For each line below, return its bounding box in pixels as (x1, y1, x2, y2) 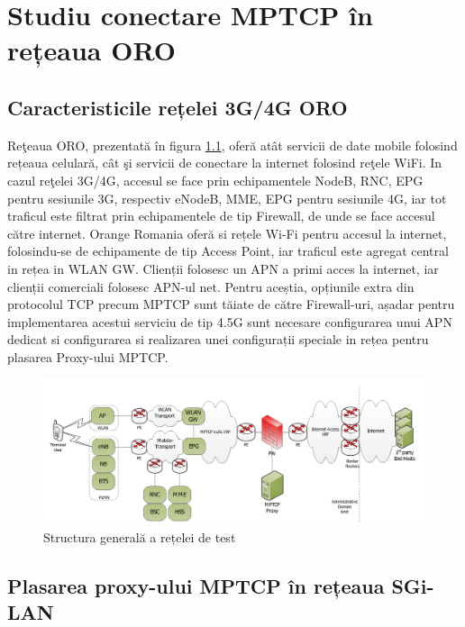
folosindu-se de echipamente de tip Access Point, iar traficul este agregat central (7, 241, 449, 260)
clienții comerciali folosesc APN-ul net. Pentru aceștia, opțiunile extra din (7, 277, 415, 295)
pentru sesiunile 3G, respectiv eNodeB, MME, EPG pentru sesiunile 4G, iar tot (7, 188, 447, 207)
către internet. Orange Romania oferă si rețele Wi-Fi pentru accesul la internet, (7, 223, 447, 242)
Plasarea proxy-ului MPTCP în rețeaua (7, 571, 385, 599)
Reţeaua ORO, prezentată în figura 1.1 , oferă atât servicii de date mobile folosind (7, 135, 458, 154)
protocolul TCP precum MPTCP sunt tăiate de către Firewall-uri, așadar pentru (7, 295, 455, 313)
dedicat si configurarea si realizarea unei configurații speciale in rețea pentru (7, 330, 429, 349)
